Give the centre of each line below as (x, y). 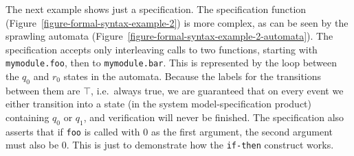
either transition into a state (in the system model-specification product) (159, 104)
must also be (32, 145)
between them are (43, 90)
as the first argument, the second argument (242, 131)
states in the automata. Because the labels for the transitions (192, 76)
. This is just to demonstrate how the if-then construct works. (200, 145)
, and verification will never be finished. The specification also (214, 117)
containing (27, 117)
